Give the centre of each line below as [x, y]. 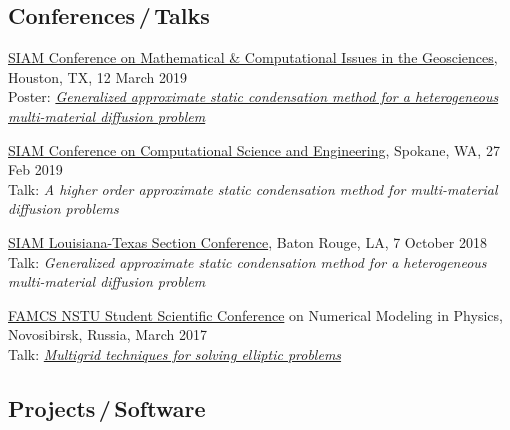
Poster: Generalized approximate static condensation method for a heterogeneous [253, 96]
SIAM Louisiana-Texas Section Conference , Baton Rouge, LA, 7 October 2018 [247, 241]
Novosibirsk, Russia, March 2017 [107, 334]
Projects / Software [107, 407]
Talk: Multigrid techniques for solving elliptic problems [175, 353]
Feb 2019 [35, 169]
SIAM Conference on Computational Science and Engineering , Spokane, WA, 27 [254, 149]
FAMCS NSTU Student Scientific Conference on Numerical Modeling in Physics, [255, 314]
